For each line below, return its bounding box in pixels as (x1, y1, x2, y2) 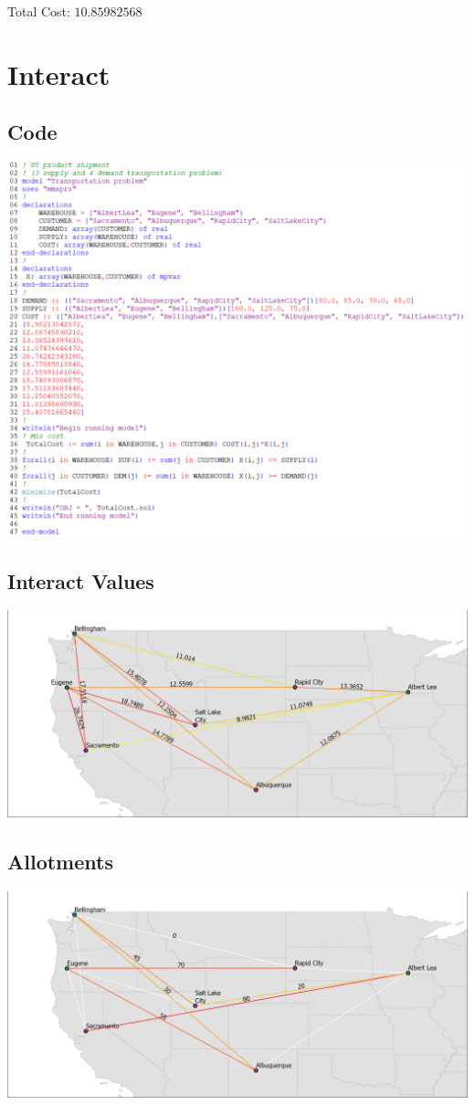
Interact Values (7, 566, 154, 595)
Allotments (7, 847, 113, 875)
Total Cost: (7, 2, 70, 20)
